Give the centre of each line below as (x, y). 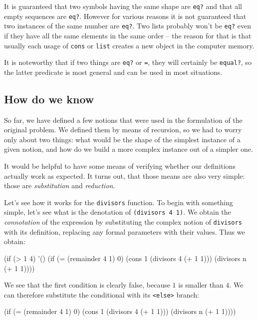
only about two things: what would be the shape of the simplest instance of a (122, 139)
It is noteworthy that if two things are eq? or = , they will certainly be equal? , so (128, 62)
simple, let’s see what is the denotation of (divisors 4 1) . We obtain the (118, 212)
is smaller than (201, 285)
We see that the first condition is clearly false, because (87, 285)
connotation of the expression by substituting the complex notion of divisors (123, 222)
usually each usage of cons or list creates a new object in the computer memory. (129, 45)
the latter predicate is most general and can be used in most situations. (113, 72)
